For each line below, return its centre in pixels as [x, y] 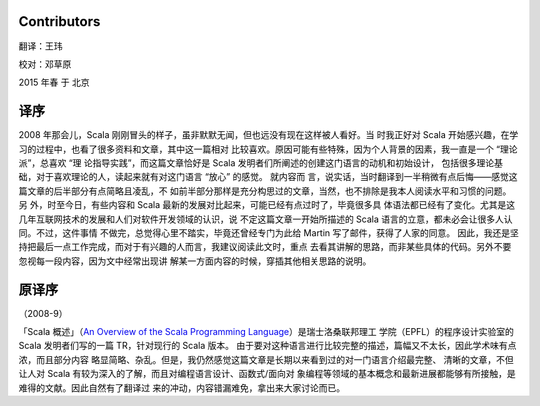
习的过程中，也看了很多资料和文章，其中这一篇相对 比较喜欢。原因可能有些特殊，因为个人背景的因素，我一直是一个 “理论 [268, 149]
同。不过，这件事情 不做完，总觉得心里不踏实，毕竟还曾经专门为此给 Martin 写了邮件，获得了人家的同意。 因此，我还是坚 [268, 232]
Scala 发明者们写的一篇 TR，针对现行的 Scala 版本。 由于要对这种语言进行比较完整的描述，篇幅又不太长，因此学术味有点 [267, 346]
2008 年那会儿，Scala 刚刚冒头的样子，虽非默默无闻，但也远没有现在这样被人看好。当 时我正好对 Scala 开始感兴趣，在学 [268, 135]
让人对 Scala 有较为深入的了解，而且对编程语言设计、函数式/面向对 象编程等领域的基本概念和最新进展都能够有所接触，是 [267, 374]
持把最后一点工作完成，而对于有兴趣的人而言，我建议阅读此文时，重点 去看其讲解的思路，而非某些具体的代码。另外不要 [265, 247]
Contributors [59, 21]
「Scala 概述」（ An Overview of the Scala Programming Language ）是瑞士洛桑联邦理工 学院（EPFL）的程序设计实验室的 [266, 332]
